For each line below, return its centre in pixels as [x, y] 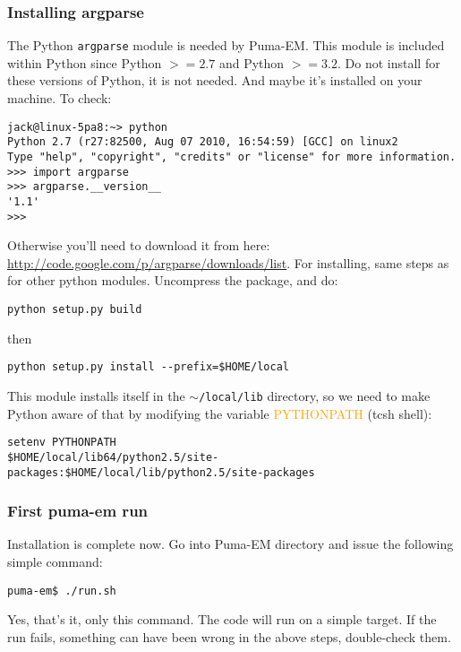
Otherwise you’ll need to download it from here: [139, 245]
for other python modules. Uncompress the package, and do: [173, 280]
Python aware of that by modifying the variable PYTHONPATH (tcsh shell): [220, 413]
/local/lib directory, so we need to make [315, 395]
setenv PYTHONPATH [62, 443]
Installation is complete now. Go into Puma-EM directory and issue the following [230, 544]
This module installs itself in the [96, 395]
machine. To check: [60, 98]
